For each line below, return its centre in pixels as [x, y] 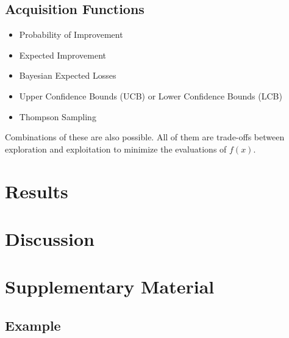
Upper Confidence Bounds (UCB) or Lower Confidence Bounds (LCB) [151, 95]
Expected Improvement [62, 55]
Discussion [50, 238]
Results [37, 191]
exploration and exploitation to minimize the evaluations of [116, 149]
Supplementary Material [110, 286]
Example [33, 325]
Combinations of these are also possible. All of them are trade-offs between [145, 137]
